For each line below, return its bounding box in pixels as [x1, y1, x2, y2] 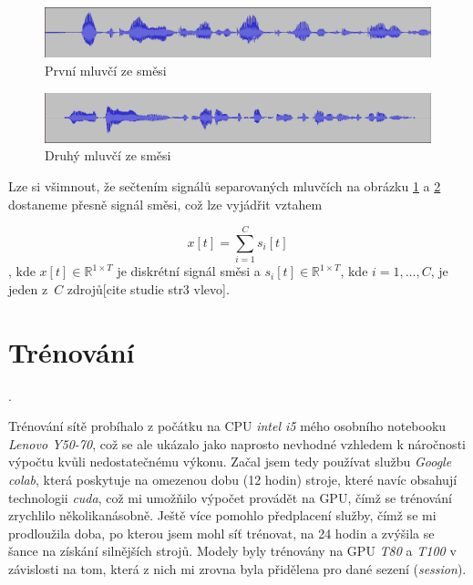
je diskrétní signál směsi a [117, 262, 261, 281]
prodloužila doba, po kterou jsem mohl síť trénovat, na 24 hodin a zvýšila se [8, 523, 435, 542]
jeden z [8, 279, 48, 298]
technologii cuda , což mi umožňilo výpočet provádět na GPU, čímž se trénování [8, 487, 452, 507]
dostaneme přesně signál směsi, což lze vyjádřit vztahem [8, 194, 323, 213]
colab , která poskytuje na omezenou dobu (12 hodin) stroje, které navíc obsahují [8, 469, 458, 488]
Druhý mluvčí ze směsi [45, 146, 171, 165]
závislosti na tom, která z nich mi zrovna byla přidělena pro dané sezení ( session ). [8, 559, 467, 578]
